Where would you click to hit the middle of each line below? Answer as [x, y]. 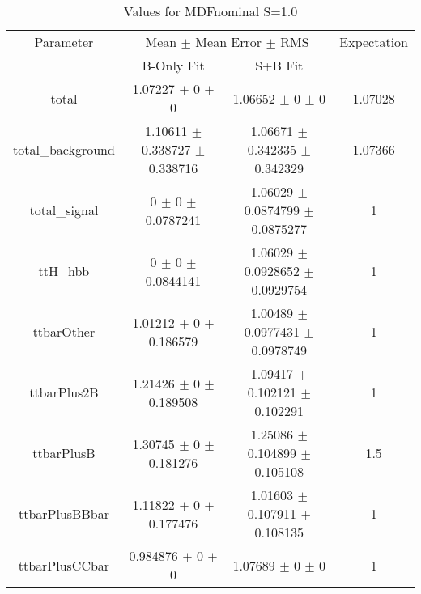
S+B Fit [279, 65]
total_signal [64, 210]
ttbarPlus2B [64, 392]
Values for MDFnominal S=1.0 [210, 11]
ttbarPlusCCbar [64, 565]
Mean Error [229, 42]
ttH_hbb [64, 271]
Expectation [374, 42]
